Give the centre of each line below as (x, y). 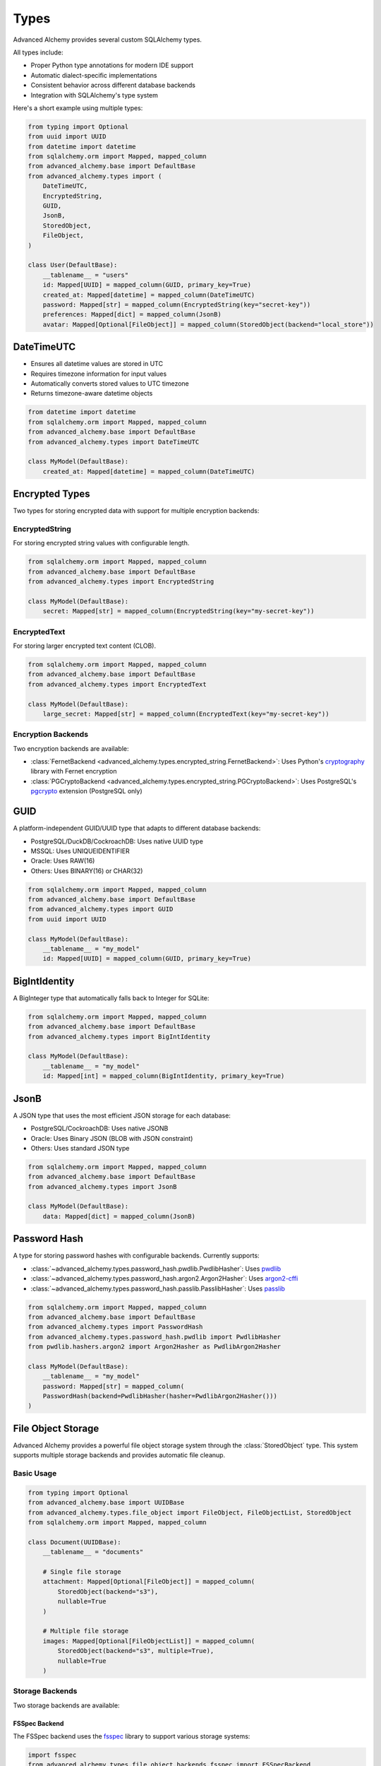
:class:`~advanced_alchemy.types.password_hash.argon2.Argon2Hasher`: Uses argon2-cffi (164, 1279)
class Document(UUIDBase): (74, 1542)
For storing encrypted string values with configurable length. (101, 543)
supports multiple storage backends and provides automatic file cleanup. (119, 1455)
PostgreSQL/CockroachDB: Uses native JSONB (99, 1128)
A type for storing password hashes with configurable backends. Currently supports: (137, 1256)
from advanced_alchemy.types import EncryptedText (117, 684)
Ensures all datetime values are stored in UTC (97, 364)
